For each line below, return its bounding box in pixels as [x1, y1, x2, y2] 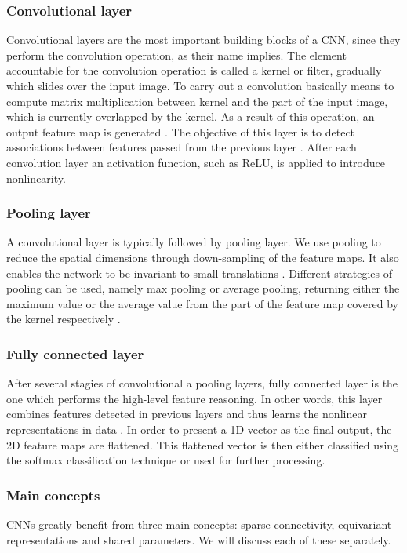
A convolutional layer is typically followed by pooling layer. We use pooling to [6, 234, 381, 250]
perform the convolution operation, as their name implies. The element [6, 46, 347, 63]
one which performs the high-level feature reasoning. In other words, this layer [6, 390, 383, 406]
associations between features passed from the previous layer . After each [6, 139, 357, 155]
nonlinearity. [6, 169, 66, 186]
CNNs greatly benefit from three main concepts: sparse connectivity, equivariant [6, 515, 392, 532]
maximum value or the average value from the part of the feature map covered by [6, 295, 398, 311]
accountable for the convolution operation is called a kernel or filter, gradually [6, 62, 382, 78]
